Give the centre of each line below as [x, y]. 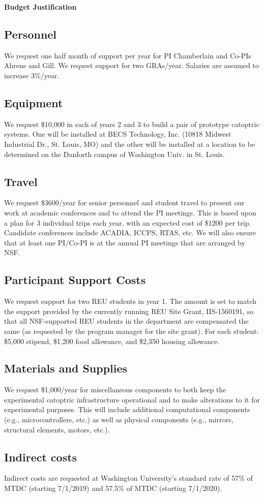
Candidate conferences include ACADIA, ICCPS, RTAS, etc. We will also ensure [130, 232]
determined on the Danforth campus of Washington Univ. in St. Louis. [114, 154]
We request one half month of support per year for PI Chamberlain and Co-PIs [128, 55]
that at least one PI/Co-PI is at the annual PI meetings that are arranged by [125, 242]
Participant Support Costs [75, 280]
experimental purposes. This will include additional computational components [127, 409]
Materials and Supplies [66, 368]
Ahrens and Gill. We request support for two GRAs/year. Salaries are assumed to [131, 65]
